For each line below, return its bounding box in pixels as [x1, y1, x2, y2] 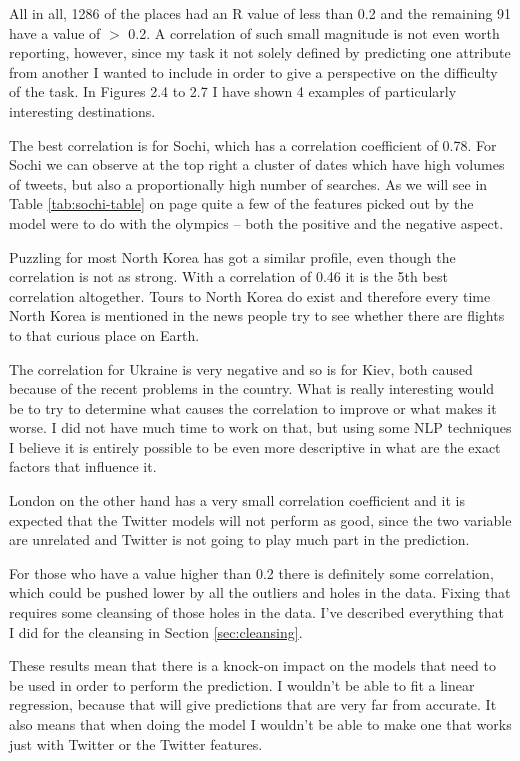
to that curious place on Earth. [9, 324, 200, 345]
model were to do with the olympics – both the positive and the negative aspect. [9, 212, 504, 233]
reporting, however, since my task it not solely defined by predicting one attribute [9, 42, 511, 63]
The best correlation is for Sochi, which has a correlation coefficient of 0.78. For [9, 134, 497, 155]
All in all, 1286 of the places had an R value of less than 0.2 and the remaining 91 [9, 3, 512, 23]
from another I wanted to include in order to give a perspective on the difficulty [9, 61, 498, 82]
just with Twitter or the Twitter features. [9, 733, 263, 754]
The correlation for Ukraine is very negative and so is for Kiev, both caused [9, 358, 473, 379]
